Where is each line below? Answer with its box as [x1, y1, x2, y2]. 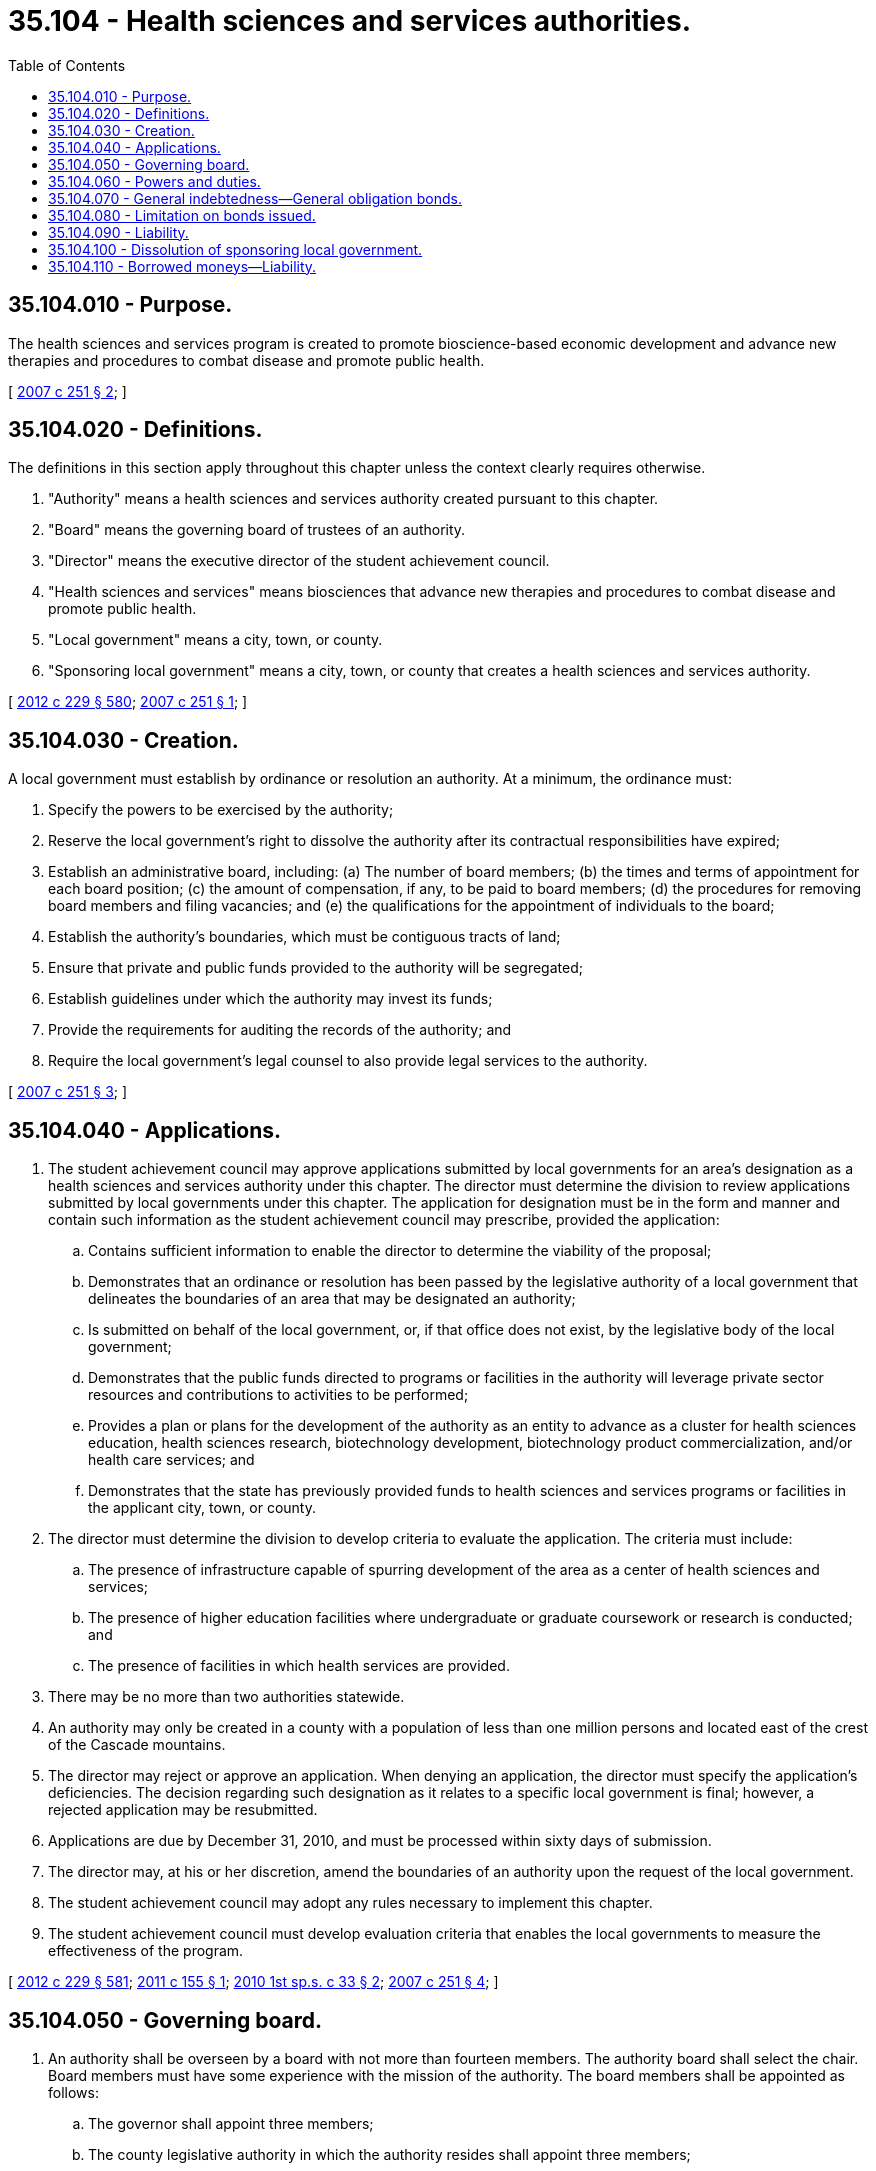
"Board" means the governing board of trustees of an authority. [48, 521, 466, 539]
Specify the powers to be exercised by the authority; [48, 801, 394, 819]
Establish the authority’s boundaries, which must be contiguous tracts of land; [48, 928, 561, 946]
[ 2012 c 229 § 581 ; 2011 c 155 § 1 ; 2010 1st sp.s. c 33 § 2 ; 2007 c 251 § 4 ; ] [8, 1973, 499, 1991]
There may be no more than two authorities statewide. [48, 1688, 405, 1706]
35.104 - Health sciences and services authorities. [8, 4, 692, 38]
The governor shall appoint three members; [88, 2114, 374, 2132]
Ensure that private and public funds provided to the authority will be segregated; [48, 959, 583, 977]
